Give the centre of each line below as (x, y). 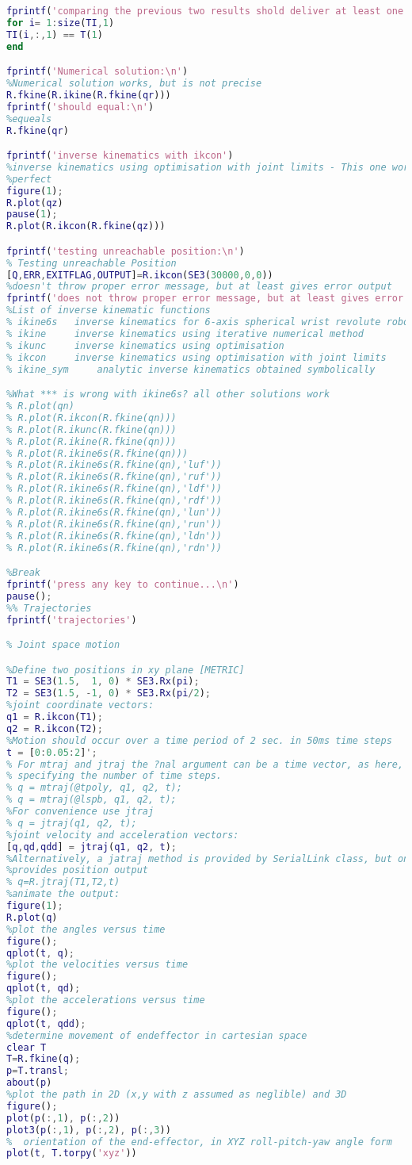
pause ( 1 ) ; (32, 215)
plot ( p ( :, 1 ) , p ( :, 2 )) (63, 1118)
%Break (23, 573)
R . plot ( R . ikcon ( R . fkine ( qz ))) (86, 226)
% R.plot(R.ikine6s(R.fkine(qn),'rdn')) (114, 548)
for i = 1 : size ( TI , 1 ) (61, 23)
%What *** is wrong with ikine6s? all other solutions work (168, 395)
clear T (27, 1047)
